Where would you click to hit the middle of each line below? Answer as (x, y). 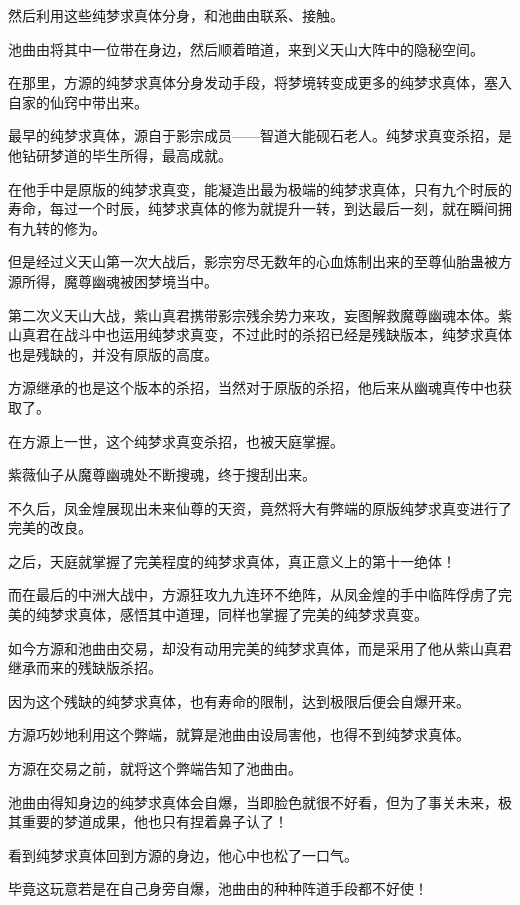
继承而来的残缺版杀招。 (85, 667)
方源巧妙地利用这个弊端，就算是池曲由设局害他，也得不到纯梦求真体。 (239, 734)
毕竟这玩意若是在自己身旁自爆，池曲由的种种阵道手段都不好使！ (218, 888)
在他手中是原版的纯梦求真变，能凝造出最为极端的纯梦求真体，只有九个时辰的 (260, 188)
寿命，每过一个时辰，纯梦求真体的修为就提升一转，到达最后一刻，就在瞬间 (253, 208)
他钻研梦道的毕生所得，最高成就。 (120, 154)
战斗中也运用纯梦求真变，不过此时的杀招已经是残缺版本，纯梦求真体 (287, 334)
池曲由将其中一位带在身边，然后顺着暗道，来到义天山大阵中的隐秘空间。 (246, 48)
